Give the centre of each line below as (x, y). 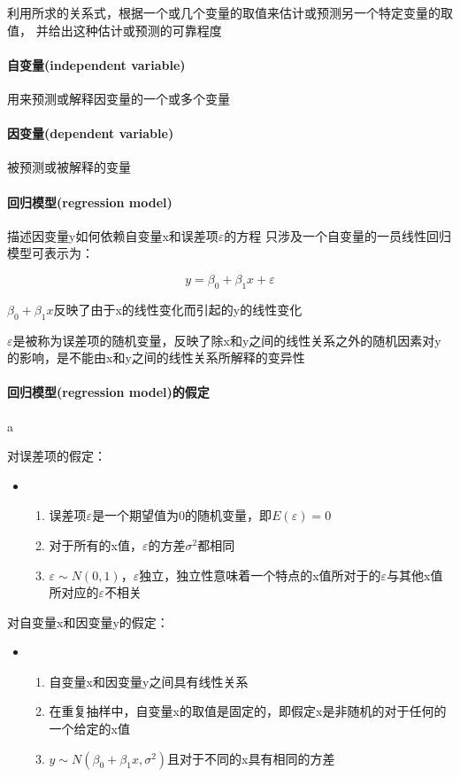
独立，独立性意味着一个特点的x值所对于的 (260, 575)
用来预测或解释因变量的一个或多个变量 (119, 98)
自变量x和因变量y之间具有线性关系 (149, 681)
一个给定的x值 (89, 729)
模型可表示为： (50, 253)
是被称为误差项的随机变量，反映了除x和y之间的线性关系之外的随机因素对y (227, 340)
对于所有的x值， (96, 544)
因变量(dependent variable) (91, 133)
